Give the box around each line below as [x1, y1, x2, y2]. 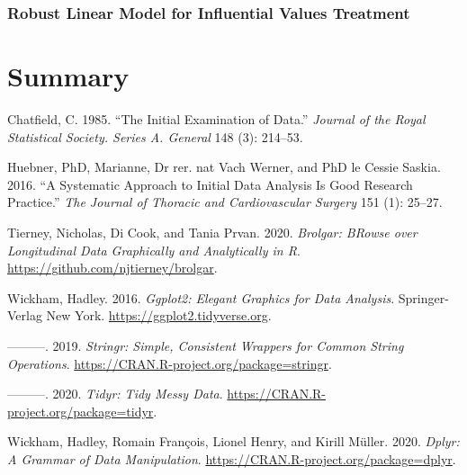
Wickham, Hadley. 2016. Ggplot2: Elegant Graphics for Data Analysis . [7, 288, 395, 307]
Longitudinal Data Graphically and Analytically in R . [7, 240, 301, 259]
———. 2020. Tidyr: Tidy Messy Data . [7, 384, 223, 403]
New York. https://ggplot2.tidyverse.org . [46, 306, 272, 325]
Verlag [7, 306, 42, 325]
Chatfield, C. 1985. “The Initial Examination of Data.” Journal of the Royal [7, 109, 426, 128]
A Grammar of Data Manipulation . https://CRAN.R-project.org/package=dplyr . [7, 449, 456, 468]
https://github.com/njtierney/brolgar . [7, 258, 218, 277]
